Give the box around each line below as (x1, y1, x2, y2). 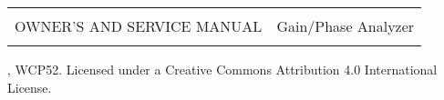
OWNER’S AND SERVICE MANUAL (15, 15, 263, 36)
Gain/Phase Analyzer (276, 15, 415, 36)
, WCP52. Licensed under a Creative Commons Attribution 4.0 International (7, 60, 438, 78)
